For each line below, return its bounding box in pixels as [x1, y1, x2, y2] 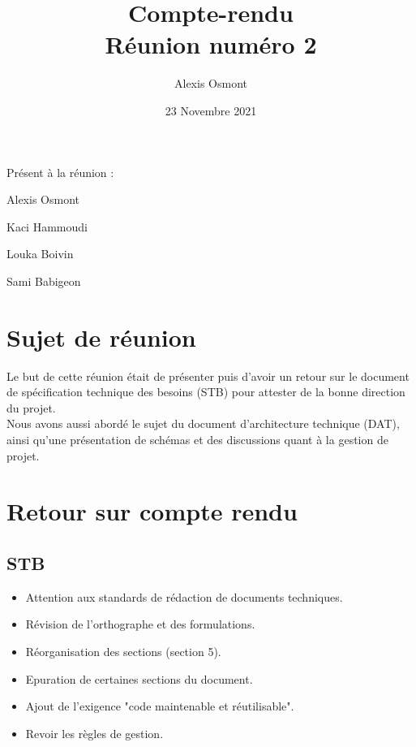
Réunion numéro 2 [105, 28, 317, 61]
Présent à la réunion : [6, 163, 114, 180]
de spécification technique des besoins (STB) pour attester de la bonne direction [6, 383, 405, 400]
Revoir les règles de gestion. [25, 724, 164, 741]
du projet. [6, 399, 56, 416]
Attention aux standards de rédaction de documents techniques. [25, 588, 343, 605]
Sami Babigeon [6, 272, 81, 289]
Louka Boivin [6, 245, 74, 262]
